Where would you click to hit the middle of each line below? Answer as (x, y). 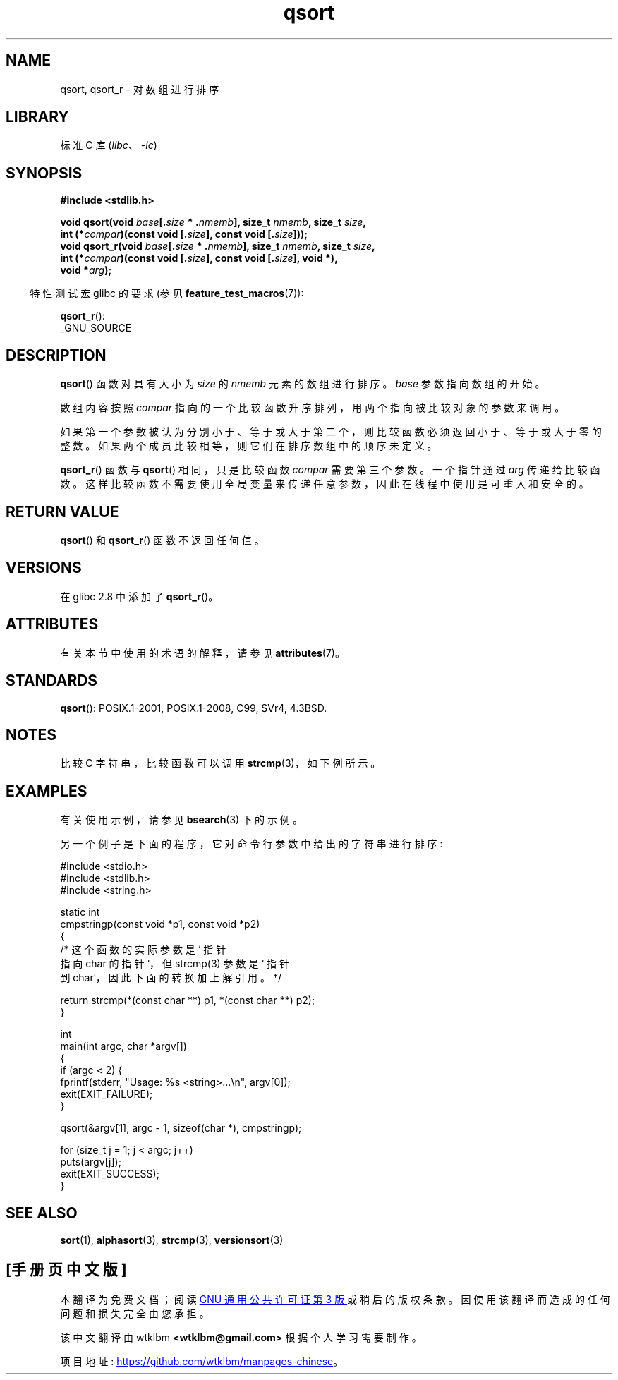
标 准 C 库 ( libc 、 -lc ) (109, 145)
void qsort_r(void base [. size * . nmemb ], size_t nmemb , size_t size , (218, 246)
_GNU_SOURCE (96, 328)
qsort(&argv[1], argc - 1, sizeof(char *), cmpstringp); (181, 1128)
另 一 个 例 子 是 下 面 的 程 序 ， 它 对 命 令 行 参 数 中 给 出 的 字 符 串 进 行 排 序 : (252, 844)
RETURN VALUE (62, 512)
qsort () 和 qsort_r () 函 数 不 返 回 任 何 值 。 (162, 540)
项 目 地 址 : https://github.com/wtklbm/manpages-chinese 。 (202, 1361)
